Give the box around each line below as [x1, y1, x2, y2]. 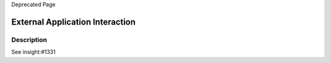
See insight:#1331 [11, 48, 56, 56]
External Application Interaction [11, 17, 136, 27]
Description [11, 35, 47, 44]
